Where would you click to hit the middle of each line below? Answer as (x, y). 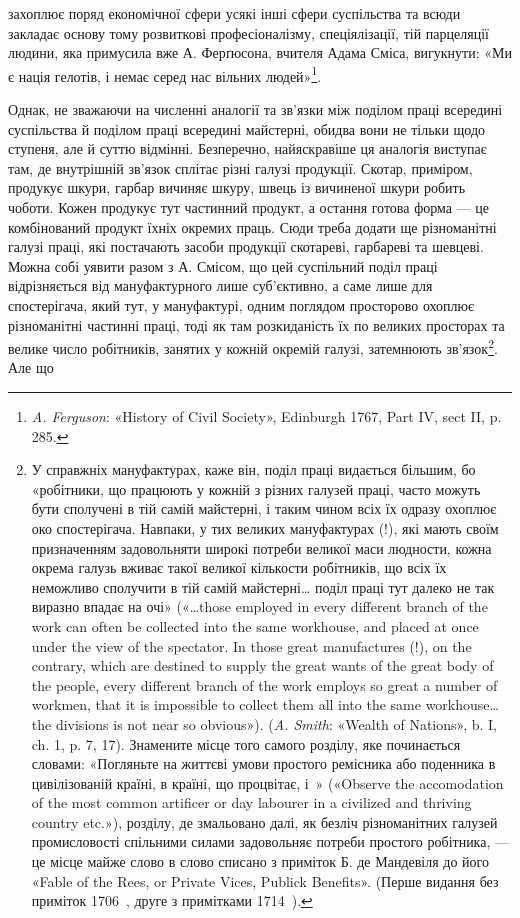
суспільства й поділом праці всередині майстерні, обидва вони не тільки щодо (247, 128)
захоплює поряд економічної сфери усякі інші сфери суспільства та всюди (234, 13)
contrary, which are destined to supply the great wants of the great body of (262, 665)
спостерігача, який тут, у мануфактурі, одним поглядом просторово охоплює (241, 304)
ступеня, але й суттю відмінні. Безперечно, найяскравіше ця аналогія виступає (247, 148)
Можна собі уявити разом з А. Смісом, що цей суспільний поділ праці (223, 265)
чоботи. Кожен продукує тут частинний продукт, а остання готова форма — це (249, 207)
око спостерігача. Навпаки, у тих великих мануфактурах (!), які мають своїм (265, 527)
